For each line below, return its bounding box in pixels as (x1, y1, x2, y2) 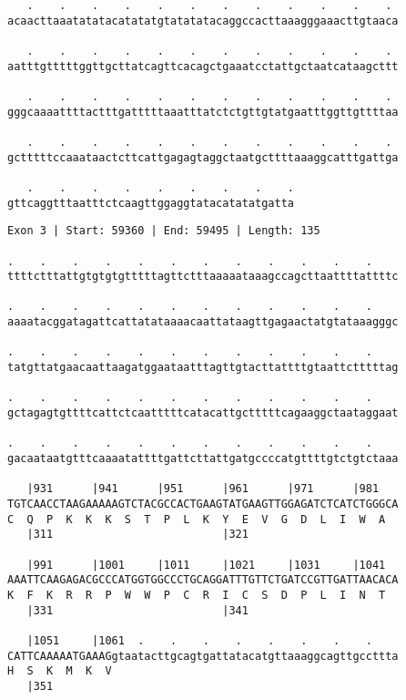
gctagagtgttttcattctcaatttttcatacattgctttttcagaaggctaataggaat (7, 407, 399, 420)
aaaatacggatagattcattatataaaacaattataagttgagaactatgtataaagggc (7, 315, 399, 329)
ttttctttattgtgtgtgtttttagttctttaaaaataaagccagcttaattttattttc (7, 270, 399, 283)
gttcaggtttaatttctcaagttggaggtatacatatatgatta (7, 196, 294, 210)
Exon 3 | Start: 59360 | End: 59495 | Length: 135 (7, 224, 320, 238)
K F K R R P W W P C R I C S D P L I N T (7, 588, 386, 602)
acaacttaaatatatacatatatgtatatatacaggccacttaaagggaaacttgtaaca (7, 14, 399, 27)
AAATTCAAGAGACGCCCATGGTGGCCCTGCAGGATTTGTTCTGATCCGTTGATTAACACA (7, 573, 399, 587)
